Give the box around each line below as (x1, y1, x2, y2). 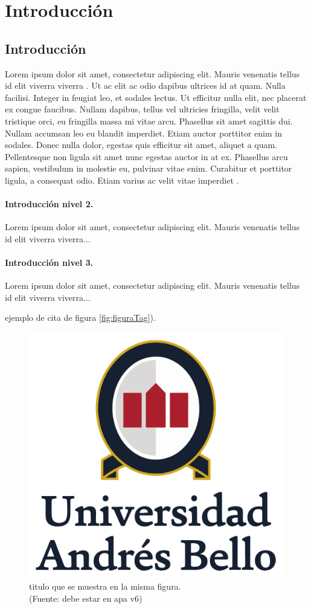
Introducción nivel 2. (5, 198, 94, 210)
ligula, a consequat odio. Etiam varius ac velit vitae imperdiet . (5, 173, 239, 186)
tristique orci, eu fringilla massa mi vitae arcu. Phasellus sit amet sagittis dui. (5, 114, 293, 127)
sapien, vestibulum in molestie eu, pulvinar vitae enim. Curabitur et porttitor (5, 162, 292, 175)
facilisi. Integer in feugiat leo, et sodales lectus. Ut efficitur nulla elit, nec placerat (5, 91, 307, 103)
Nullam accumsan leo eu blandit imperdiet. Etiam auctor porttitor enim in (5, 126, 282, 139)
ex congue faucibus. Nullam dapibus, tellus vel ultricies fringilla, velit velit (5, 103, 280, 115)
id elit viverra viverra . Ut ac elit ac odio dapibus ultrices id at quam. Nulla (5, 79, 286, 92)
